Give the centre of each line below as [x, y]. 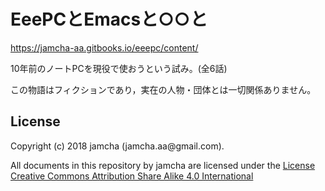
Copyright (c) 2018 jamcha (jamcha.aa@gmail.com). [117, 146]
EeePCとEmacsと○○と [109, 19]
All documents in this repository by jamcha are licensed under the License [163, 165]
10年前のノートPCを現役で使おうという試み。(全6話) [119, 68]
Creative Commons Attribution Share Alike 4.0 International [132, 176]
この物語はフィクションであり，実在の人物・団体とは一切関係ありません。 [163, 89]
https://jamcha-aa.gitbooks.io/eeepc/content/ [104, 47]
